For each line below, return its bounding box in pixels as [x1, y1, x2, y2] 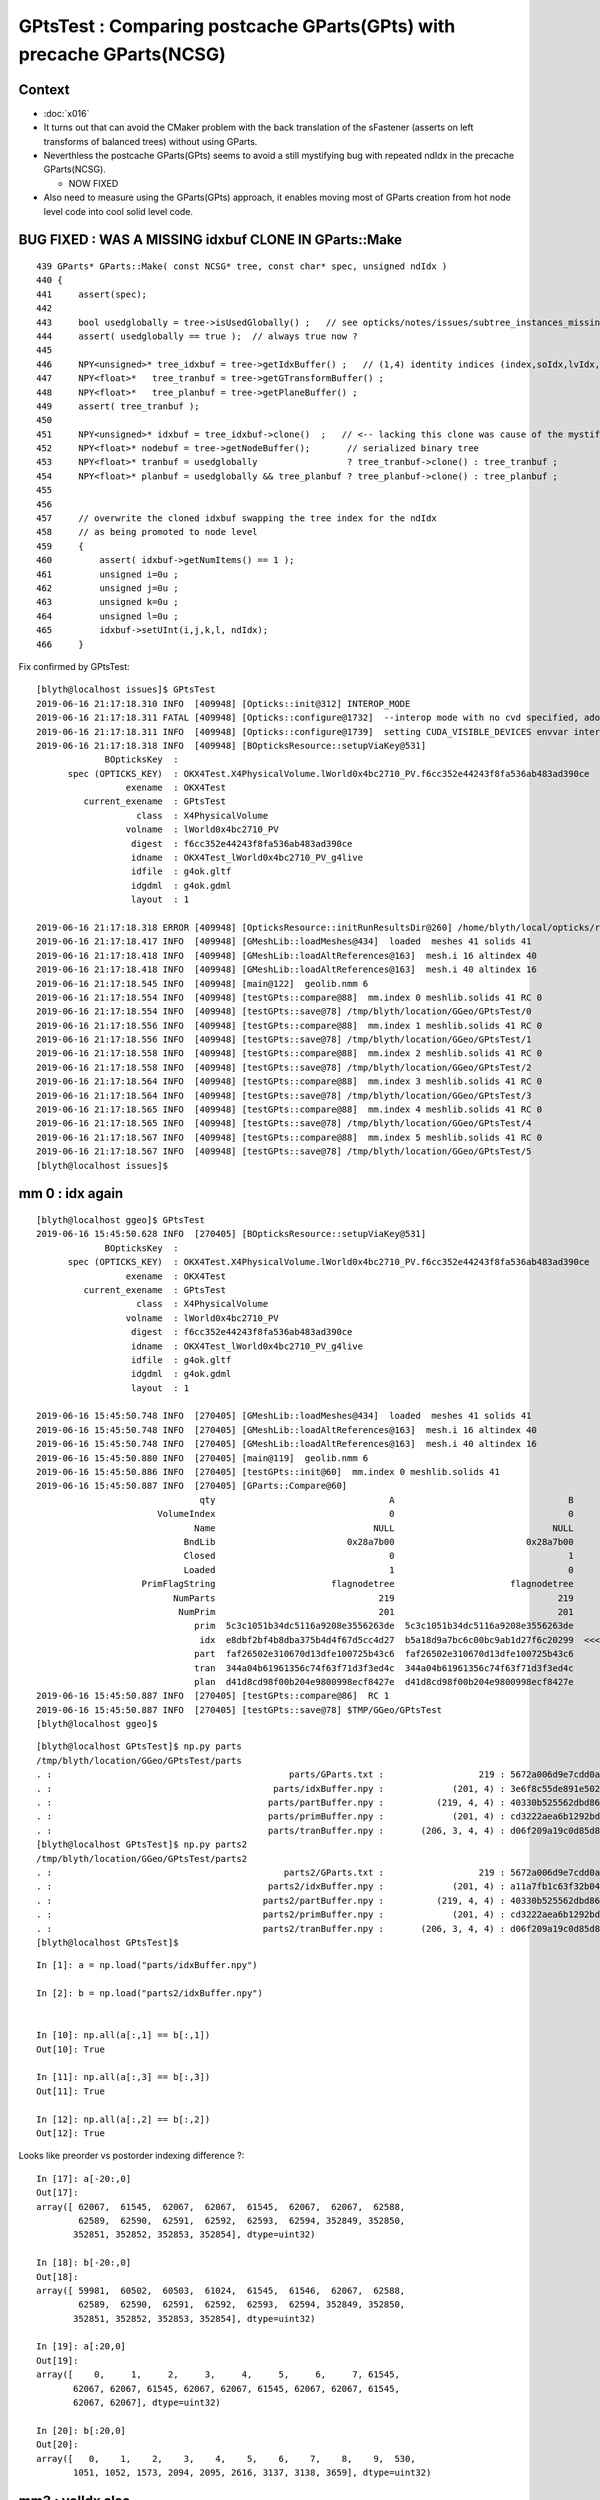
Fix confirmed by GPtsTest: [18, 660, 130, 672]
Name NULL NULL [193, 1522, 574, 1534]
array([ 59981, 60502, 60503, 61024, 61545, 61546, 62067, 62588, [36, 2285, 406, 2296]
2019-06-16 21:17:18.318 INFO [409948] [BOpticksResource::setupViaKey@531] [36, 740, 427, 751]
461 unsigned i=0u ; [36, 568, 179, 580]
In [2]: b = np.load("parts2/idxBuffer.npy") [36, 1988, 264, 1999]
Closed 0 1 [183, 1550, 574, 1562]
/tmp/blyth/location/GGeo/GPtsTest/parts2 [36, 1853, 248, 1864]
